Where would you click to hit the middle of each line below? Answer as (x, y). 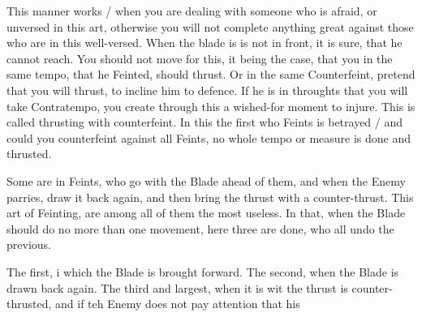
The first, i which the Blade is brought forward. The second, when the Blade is (203, 271)
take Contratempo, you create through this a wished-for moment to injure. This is (211, 106)
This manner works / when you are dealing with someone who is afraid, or (192, 11)
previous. (29, 244)
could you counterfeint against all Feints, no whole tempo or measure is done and (209, 137)
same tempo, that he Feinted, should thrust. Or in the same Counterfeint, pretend (211, 74)
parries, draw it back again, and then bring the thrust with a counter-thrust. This (210, 197)
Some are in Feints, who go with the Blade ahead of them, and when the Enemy (206, 180)
